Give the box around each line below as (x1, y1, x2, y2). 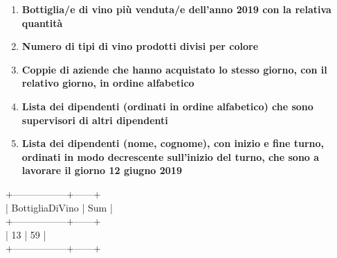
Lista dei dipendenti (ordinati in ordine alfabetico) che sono (21, 98, 313, 113)
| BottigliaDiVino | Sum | (6, 200, 113, 214)
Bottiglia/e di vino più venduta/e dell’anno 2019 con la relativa (21, 2, 331, 16)
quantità (21, 15, 63, 30)
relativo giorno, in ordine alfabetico (21, 76, 194, 90)
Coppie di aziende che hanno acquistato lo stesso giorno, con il (21, 62, 327, 76)
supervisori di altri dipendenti (21, 112, 168, 127)
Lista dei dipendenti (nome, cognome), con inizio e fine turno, (21, 136, 325, 150)
